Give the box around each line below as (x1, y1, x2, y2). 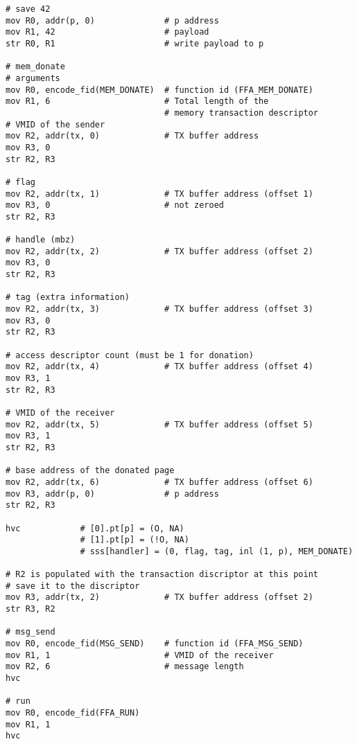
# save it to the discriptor (6, 581, 140, 591)
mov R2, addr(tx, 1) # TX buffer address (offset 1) (6, 188, 313, 199)
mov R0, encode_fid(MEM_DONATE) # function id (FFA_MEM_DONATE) (6, 85, 313, 95)
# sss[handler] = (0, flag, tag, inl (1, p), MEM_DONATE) (80, 546, 354, 556)
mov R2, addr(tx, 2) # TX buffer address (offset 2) (6, 246, 313, 256)
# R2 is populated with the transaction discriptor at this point (6, 569, 319, 580)
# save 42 (6, 4, 51, 14)
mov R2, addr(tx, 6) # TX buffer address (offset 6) (6, 477, 313, 487)
